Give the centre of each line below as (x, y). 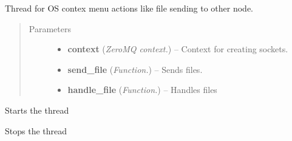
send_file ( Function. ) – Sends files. (135, 69)
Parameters (50, 28)
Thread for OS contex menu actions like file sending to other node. (129, 8)
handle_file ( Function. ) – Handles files (142, 90)
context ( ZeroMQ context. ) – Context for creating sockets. (178, 49)
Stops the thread (36, 130)
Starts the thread (37, 110)
